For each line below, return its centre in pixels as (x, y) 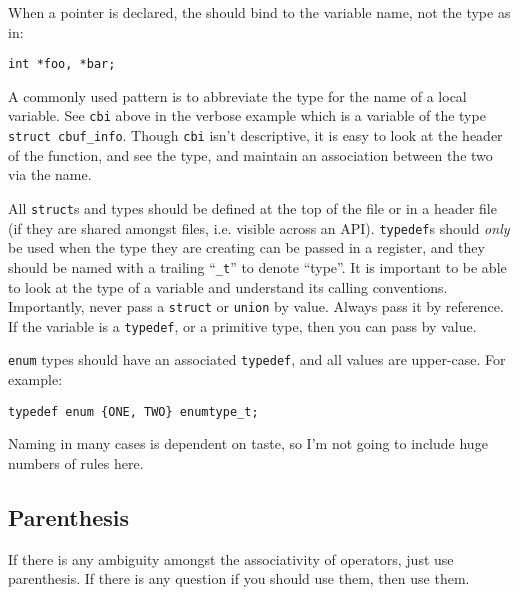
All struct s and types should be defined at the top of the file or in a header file (252, 207)
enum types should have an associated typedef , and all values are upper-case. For (257, 359)
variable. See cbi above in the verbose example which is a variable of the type (247, 115)
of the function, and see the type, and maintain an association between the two (250, 154)
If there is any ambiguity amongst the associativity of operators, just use (231, 558)
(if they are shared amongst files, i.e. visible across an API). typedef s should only (259, 227)
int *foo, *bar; (62, 64)
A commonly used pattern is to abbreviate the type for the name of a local (237, 95)
